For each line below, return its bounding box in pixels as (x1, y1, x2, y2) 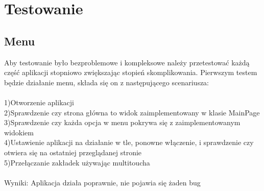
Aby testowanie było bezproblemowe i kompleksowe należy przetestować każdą (4, 57, 250, 67)
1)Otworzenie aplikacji (4, 97, 74, 107)
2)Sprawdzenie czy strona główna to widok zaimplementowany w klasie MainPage (4, 107, 260, 117)
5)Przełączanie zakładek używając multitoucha (4, 157, 150, 168)
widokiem (4, 127, 34, 137)
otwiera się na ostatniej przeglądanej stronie (4, 147, 142, 157)
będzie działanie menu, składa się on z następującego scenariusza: (4, 77, 209, 87)
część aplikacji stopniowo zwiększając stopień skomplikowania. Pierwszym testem (4, 67, 257, 78)
